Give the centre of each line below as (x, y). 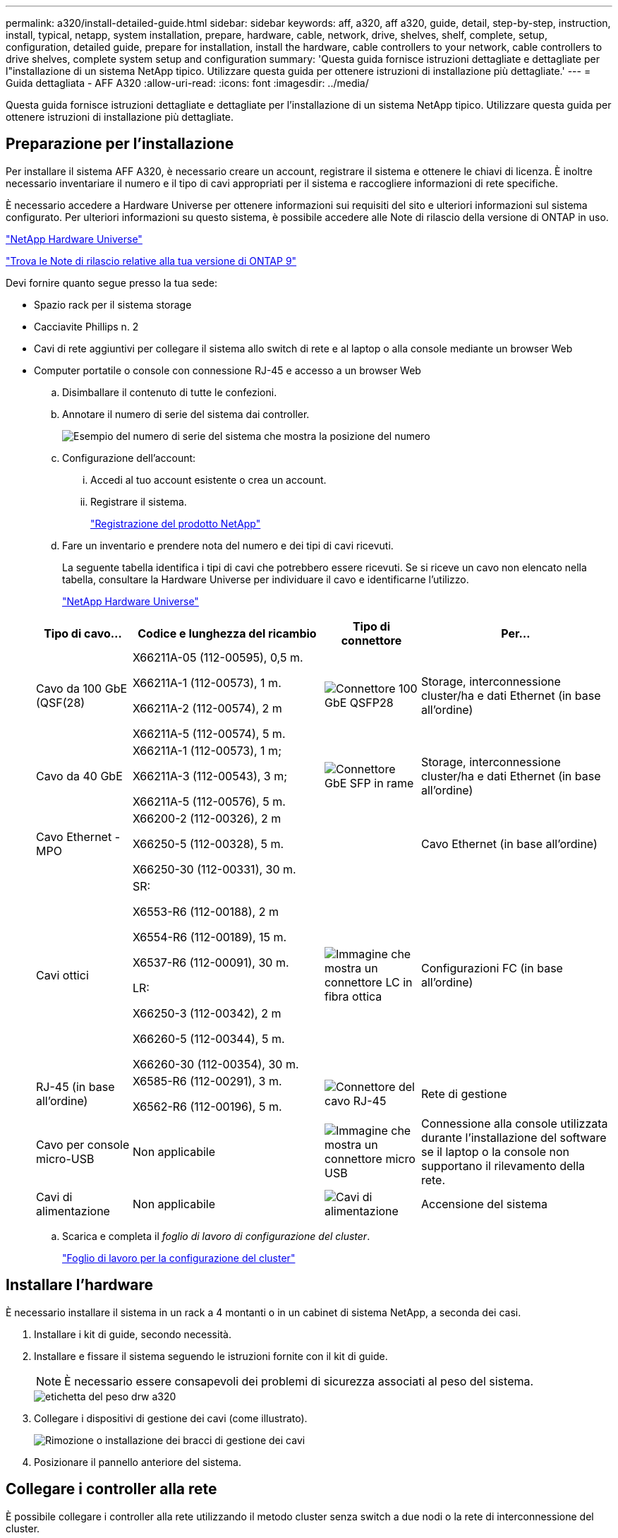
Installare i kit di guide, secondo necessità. (133, 1334)
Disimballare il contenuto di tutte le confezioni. (170, 392)
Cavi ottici (62, 975)
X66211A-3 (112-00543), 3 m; (210, 776)
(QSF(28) (61, 702)
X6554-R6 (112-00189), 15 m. (210, 937)
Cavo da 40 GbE (79, 776)
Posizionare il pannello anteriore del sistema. (138, 1462)
